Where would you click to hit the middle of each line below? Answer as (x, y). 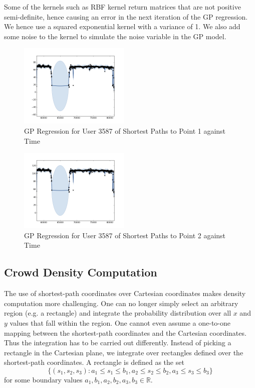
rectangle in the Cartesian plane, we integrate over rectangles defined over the (124, 352)
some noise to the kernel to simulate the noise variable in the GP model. (115, 36)
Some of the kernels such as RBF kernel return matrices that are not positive (122, 7)
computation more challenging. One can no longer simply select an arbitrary (121, 303)
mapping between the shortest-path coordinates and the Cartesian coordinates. (125, 332)
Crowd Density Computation (81, 272)
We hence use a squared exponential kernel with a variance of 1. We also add (122, 26)
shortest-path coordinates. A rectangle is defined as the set (94, 362)
